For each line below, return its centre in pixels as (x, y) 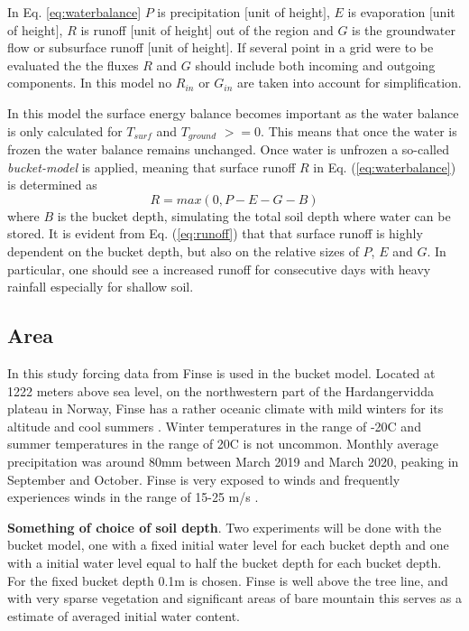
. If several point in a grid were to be (331, 47)
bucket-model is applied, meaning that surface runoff (152, 167)
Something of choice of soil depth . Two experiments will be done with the (225, 527)
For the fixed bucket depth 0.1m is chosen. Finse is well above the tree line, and (228, 580)
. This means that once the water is (359, 130)
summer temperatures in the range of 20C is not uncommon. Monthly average (223, 444)
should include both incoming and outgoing (315, 65)
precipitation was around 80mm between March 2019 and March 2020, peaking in (233, 461)
